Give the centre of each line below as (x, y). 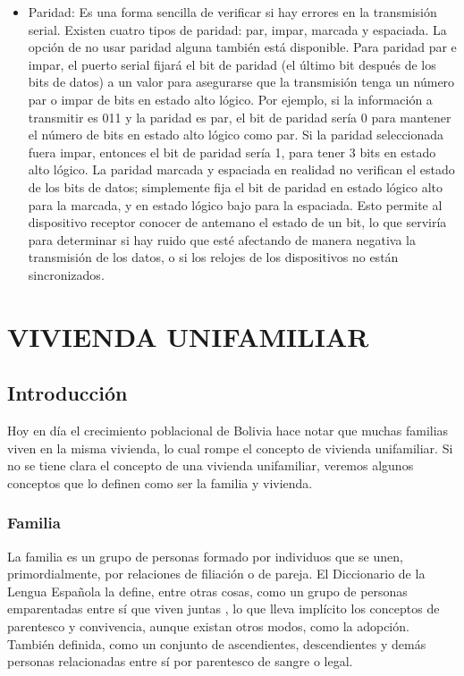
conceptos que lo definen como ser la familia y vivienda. (160, 482)
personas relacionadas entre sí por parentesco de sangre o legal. (180, 661)
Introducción (67, 393)
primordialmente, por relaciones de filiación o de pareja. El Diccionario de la (216, 574)
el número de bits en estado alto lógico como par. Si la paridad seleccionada (236, 135)
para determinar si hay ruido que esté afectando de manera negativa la (222, 239)
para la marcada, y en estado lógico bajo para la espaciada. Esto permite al (235, 204)
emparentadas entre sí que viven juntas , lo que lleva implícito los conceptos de (224, 608)
